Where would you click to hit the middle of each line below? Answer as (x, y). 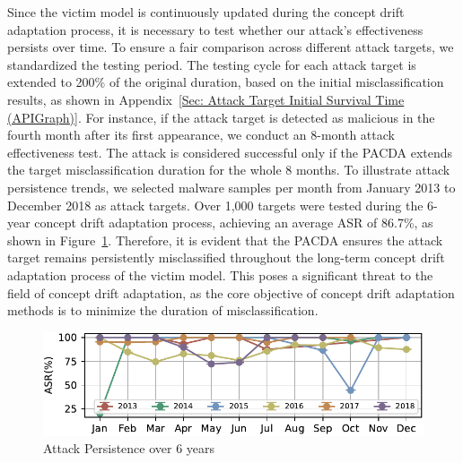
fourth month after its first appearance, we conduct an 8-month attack (201, 135)
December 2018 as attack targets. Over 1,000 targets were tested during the (215, 205)
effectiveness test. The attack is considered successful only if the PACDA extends (230, 152)
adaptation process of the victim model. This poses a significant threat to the (220, 274)
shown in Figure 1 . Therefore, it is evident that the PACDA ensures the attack (225, 240)
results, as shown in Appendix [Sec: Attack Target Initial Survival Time (206, 99)
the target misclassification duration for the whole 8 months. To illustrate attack (229, 170)
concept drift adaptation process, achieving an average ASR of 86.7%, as (234, 223)
